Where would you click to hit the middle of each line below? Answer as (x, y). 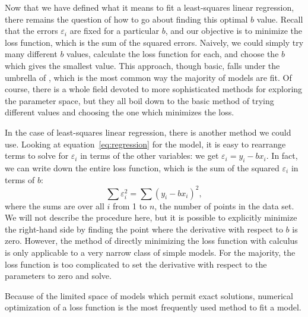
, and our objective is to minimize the (234, 31)
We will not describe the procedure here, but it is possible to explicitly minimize (151, 217)
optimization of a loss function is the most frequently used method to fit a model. (153, 307)
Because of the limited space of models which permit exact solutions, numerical (149, 295)
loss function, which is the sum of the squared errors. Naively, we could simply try (154, 42)
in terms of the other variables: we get (150, 156)
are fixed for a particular (114, 31)
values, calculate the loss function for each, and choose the (173, 54)
